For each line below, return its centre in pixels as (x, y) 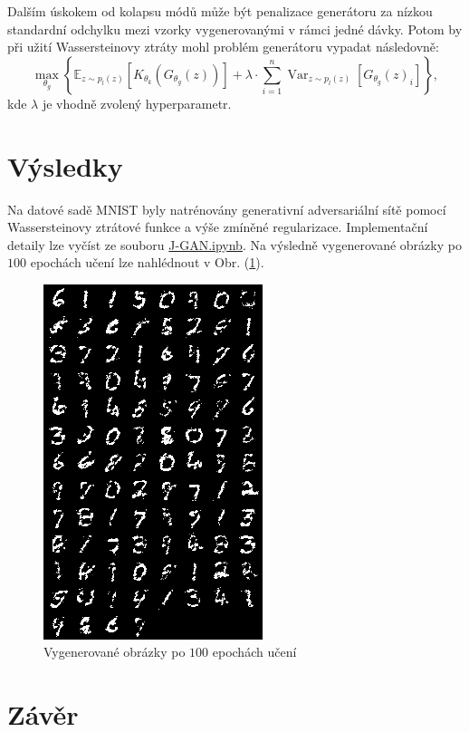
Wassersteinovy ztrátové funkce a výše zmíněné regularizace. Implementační (218, 227)
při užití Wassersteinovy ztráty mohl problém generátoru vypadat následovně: (223, 47)
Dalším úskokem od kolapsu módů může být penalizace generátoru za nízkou (220, 11)
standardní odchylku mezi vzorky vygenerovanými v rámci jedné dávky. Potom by (235, 29)
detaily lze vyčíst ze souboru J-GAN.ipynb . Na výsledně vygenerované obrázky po (234, 244)
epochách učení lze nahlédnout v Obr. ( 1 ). (147, 262)
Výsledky (65, 165)
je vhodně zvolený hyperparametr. (137, 103)
